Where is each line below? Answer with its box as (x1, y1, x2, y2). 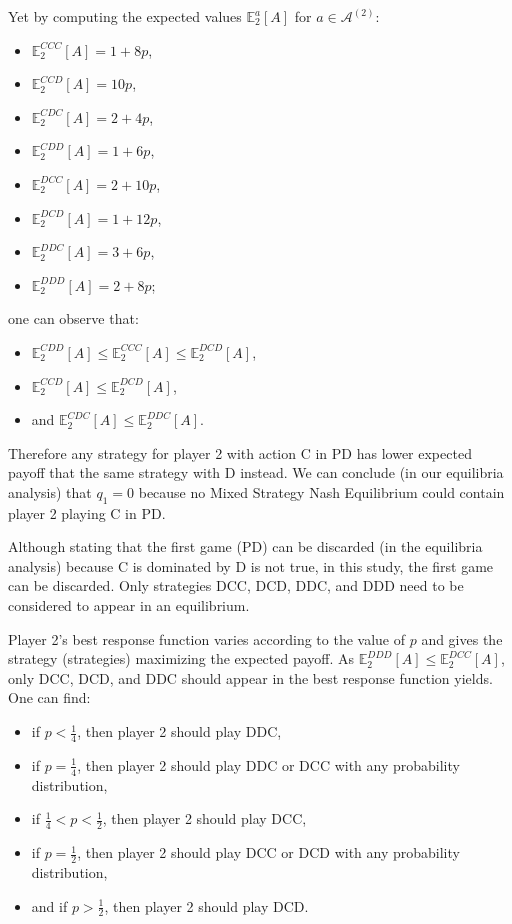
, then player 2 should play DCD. (104, 895, 309, 916)
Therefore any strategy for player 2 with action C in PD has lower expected (8, 442, 472, 463)
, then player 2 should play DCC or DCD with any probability (77, 842, 460, 863)
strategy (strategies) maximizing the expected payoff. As (8, 648, 355, 669)
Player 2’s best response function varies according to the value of (8, 628, 405, 649)
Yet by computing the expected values (8, 6, 242, 26)
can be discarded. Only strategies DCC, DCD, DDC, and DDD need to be (8, 575, 464, 596)
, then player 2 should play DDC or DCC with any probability (77, 754, 460, 775)
